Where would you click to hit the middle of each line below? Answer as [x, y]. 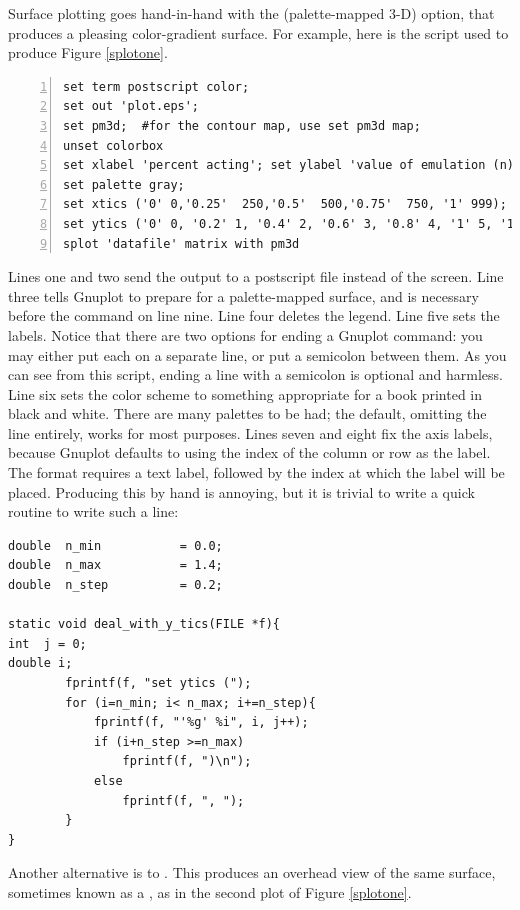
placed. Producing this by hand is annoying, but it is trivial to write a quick [241, 491]
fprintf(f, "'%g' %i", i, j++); [201, 722]
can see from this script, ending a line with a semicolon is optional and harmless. [255, 374]
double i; [40, 663]
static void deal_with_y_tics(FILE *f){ [144, 624]
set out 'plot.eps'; [131, 106]
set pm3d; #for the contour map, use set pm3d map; [242, 125]
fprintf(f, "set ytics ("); [158, 683]
